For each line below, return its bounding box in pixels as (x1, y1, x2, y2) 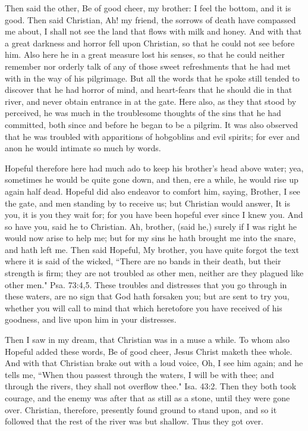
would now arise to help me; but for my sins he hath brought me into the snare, (5, 232, 296, 244)
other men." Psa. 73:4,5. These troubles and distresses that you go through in (5, 278, 287, 291)
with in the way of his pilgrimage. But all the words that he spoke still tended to (5, 71, 300, 84)
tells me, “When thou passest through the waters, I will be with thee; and (5, 368, 274, 380)
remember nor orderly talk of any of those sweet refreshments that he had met (5, 60, 291, 72)
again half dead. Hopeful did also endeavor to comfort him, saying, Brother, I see (5, 185, 300, 197)
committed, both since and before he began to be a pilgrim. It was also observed (5, 118, 298, 130)
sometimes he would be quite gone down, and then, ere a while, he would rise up (5, 173, 298, 186)
